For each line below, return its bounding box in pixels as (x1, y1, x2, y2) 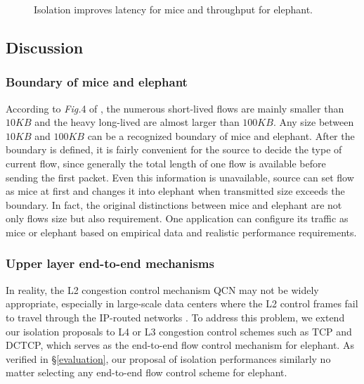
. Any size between (273, 115, 354, 129)
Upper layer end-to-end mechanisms (6, 255, 214, 272)
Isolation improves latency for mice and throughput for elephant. (34, 2, 313, 16)
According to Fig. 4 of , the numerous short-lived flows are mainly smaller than (6, 101, 344, 115)
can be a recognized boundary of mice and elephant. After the (87, 128, 355, 143)
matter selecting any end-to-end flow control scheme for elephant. (6, 365, 287, 380)
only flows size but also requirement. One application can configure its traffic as (6, 211, 349, 226)
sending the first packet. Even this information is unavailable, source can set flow (6, 169, 354, 184)
